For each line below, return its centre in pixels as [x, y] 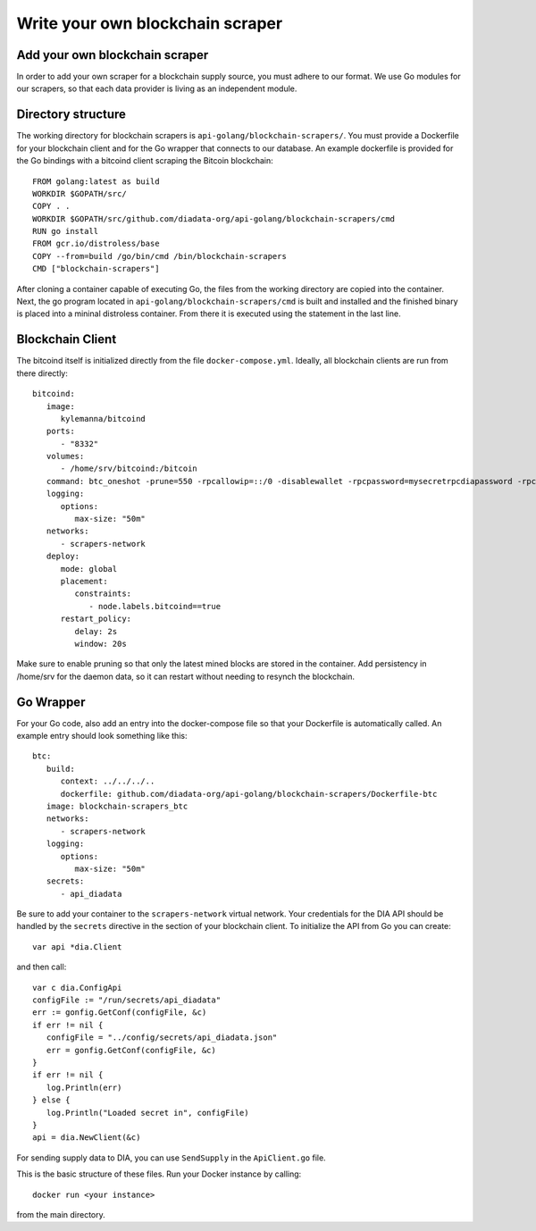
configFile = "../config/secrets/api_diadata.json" [162, 1038]
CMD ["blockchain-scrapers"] [96, 269]
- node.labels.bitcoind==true [155, 606]
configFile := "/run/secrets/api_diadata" [127, 1000]
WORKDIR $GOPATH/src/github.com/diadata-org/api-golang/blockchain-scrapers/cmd [214, 218]
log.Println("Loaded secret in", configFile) [147, 1113]
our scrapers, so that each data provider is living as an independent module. [157, 88]
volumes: [65, 456]
